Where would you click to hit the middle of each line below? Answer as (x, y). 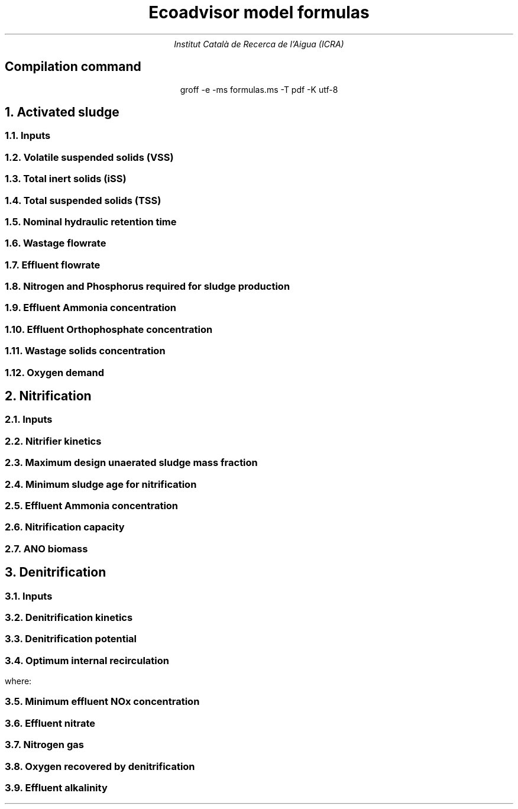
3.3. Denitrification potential (71, 639)
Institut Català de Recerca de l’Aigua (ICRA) (259, 44)
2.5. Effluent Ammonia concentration (92, 505)
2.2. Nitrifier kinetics (53, 441)
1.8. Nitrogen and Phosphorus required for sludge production (148, 287)
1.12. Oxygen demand (55, 372)
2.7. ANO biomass (46, 548)
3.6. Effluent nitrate (50, 723)
